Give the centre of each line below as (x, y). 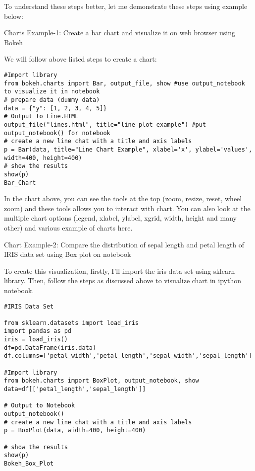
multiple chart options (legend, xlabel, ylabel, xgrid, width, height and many (121, 218)
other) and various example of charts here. (68, 227)
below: (14, 16)
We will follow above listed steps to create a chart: (80, 59)
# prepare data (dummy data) (52, 100)
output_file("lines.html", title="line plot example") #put (105, 124)
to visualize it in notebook (52, 92)
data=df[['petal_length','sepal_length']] (75, 389)
